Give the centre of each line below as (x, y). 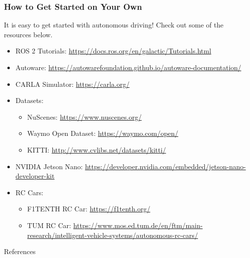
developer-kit (35, 176)
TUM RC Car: (49, 225)
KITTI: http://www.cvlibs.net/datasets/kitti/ (97, 149)
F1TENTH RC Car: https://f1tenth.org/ (89, 209)
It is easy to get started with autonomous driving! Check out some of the (114, 25)
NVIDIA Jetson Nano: (49, 166)
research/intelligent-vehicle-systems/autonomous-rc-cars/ (112, 235)
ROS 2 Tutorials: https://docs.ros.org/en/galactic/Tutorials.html (113, 51)
